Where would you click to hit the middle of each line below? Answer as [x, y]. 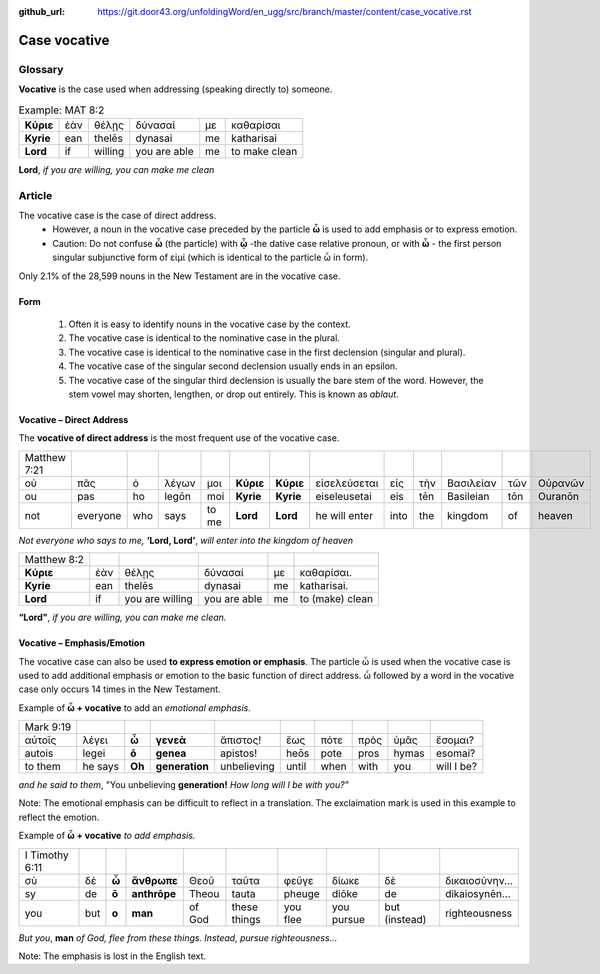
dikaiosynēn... [478, 893]
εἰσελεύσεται [347, 483]
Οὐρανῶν [561, 483]
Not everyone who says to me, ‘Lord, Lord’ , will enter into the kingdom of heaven [186, 540]
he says [101, 767]
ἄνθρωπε [155, 880]
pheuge [301, 893]
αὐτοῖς [40, 740]
